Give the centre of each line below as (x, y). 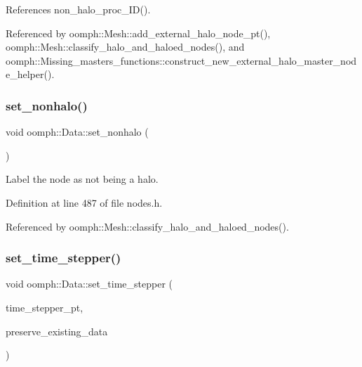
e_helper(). (30, 74)
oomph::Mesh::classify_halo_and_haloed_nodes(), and (125, 47)
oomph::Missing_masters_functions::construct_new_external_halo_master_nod (181, 60)
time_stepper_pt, (45, 307)
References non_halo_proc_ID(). (78, 9)
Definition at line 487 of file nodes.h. (84, 202)
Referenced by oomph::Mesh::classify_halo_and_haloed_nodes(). (147, 226)
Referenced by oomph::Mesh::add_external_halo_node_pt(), (138, 33)
